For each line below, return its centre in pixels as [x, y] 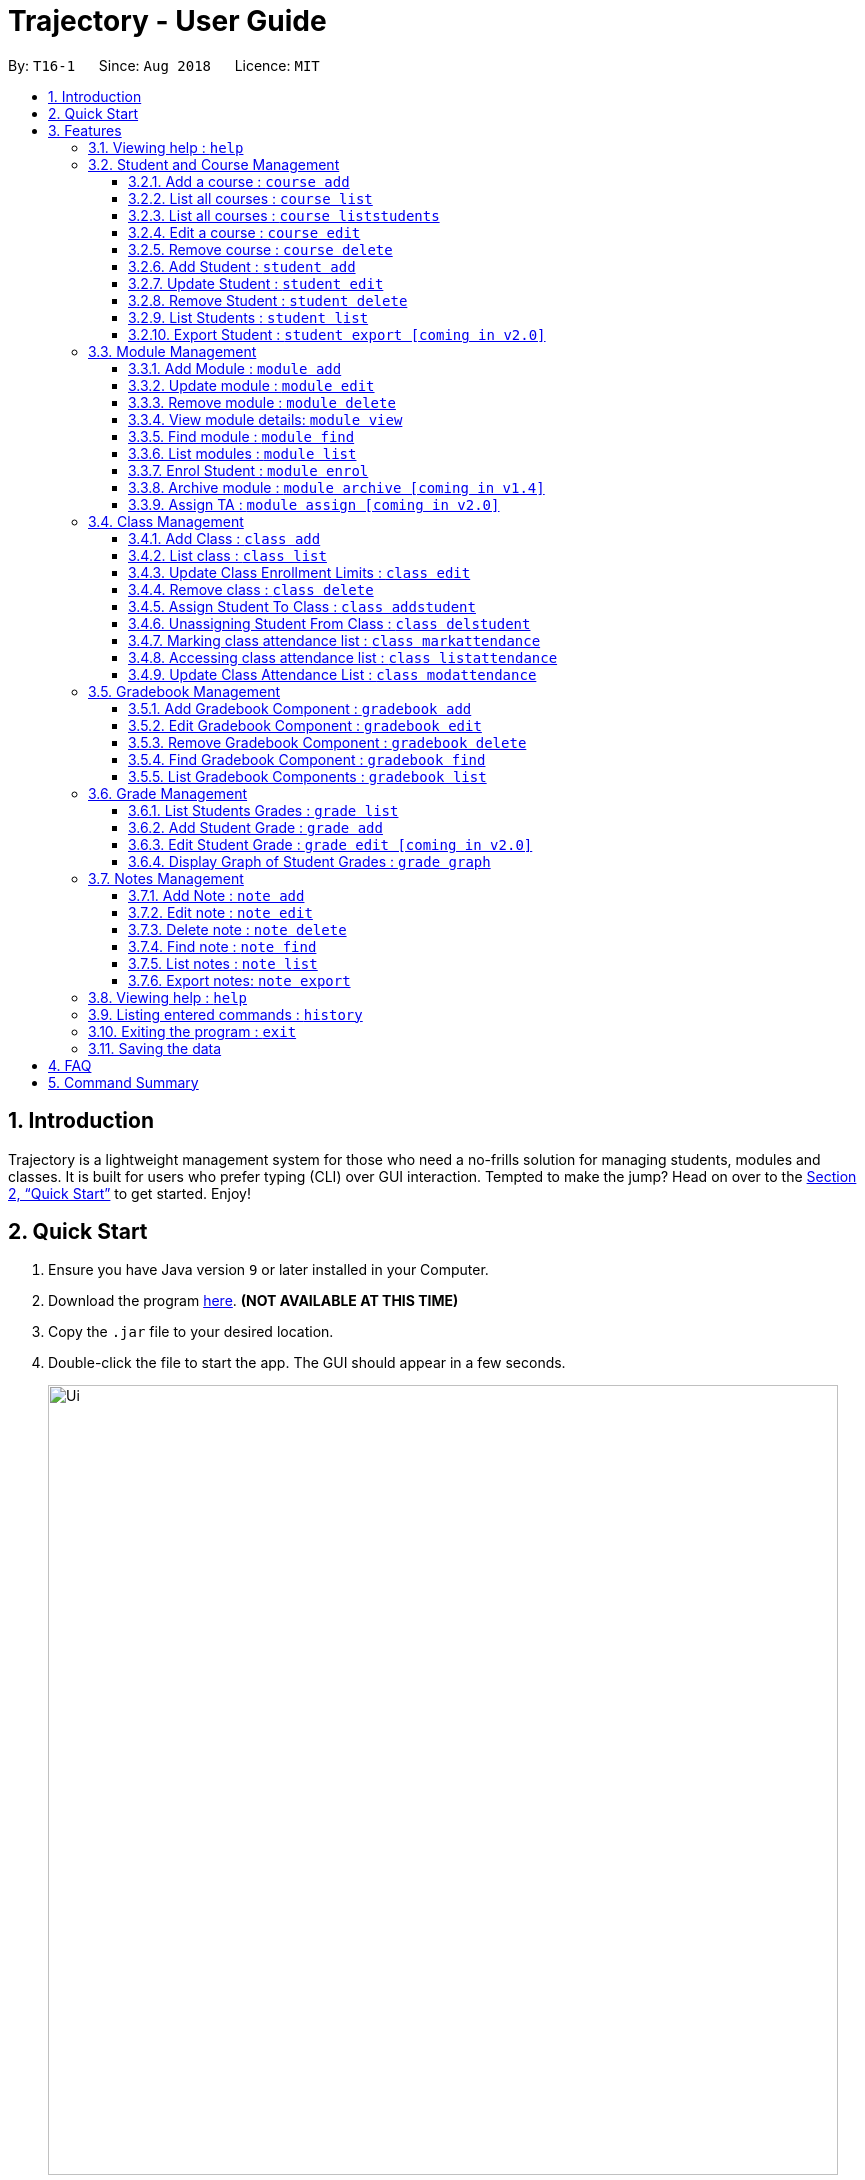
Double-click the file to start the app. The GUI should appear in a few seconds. [307, 1363]
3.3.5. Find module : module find [241, 436]
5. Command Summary [123, 1082]
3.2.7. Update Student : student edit [256, 283]
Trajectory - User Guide [167, 21]
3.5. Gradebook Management [184, 691]
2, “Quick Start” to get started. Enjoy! [130, 1193]
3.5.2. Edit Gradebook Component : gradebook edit [305, 725]
